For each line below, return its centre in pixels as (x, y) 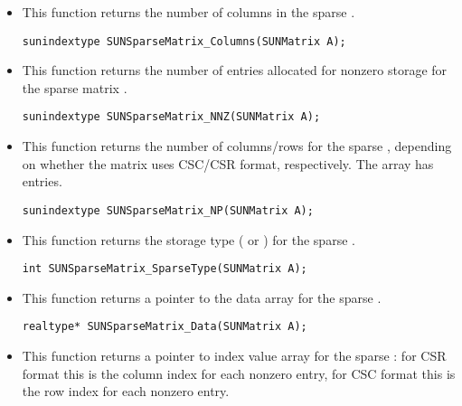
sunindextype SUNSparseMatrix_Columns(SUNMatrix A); (184, 41)
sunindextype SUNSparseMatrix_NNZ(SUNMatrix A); (171, 117)
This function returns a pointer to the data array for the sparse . (202, 297)
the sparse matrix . (75, 87)
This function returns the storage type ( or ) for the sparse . (189, 239)
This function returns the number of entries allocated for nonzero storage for (235, 70)
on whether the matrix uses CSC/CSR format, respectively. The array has (228, 163)
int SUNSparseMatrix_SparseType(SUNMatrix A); (165, 269)
